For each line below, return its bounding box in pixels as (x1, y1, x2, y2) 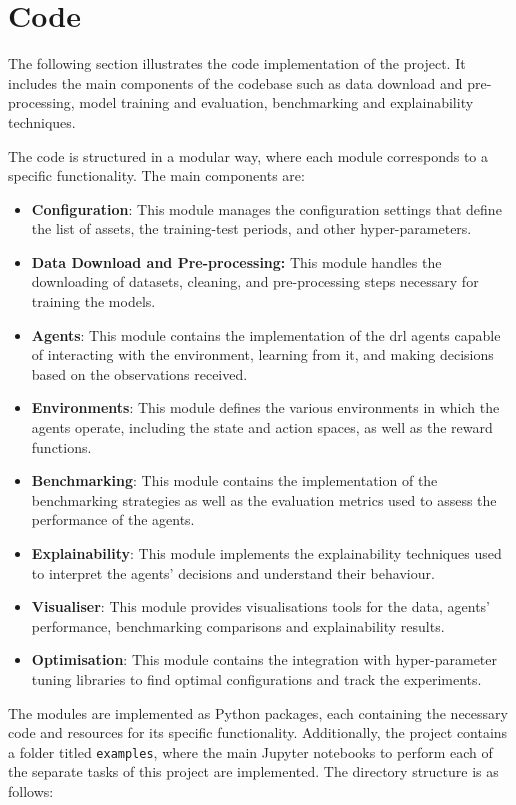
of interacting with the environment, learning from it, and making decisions (31, 344, 494, 365)
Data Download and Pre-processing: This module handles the (31, 251, 442, 272)
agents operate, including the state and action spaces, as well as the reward (31, 417, 493, 438)
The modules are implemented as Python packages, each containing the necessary (8, 702, 508, 723)
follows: (8, 781, 54, 801)
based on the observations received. (31, 363, 248, 384)
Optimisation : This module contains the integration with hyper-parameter (31, 649, 498, 670)
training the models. (31, 291, 156, 312)
